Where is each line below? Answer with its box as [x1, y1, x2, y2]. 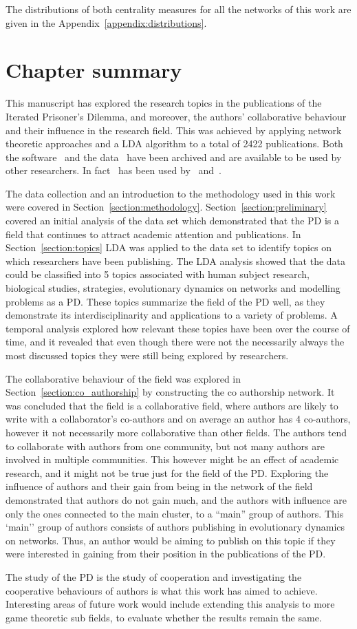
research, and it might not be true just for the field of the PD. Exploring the [6, 465, 329, 480]
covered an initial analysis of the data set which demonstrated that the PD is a [6, 213, 340, 228]
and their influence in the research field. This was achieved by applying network [6, 122, 342, 137]
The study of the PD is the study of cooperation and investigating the [6, 569, 302, 584]
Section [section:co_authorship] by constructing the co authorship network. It [6, 385, 335, 399]
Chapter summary [6, 56, 182, 84]
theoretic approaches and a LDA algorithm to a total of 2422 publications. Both [6, 136, 343, 151]
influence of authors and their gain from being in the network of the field [6, 479, 313, 493]
